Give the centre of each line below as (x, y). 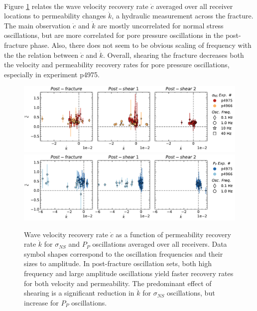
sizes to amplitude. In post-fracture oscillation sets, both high (118, 263)
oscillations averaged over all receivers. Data (160, 244)
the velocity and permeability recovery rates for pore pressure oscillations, (117, 65)
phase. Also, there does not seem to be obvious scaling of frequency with (141, 45)
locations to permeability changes (55, 16)
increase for (41, 302)
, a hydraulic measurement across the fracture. (183, 16)
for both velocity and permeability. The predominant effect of (118, 283)
